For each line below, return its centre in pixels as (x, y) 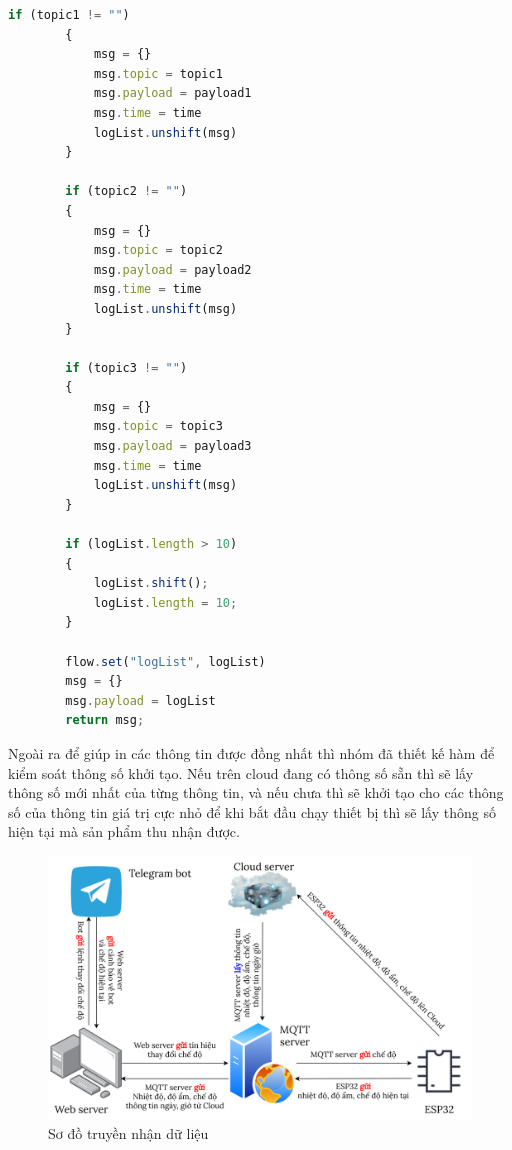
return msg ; (105, 720)
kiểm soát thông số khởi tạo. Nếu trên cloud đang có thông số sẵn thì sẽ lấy (241, 772)
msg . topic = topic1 (158, 73)
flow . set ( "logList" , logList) (165, 661)
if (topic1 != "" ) (69, 15)
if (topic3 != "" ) (126, 367)
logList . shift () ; (151, 583)
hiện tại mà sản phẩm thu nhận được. (124, 831)
